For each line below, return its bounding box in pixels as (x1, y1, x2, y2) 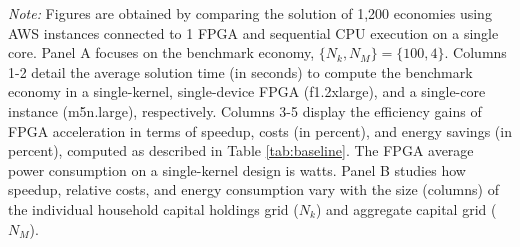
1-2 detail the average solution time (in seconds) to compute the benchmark (8, 61, 473, 82)
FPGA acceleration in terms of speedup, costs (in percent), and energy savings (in (8, 120, 512, 141)
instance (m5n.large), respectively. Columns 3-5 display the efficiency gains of (8, 100, 482, 121)
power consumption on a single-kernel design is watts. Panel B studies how (8, 159, 466, 180)
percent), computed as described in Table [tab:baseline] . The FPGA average (8, 140, 474, 161)
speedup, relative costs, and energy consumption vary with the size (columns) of (8, 179, 499, 200)
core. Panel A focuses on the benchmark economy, (8, 42, 315, 63)
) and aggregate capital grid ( (315, 198, 497, 219)
